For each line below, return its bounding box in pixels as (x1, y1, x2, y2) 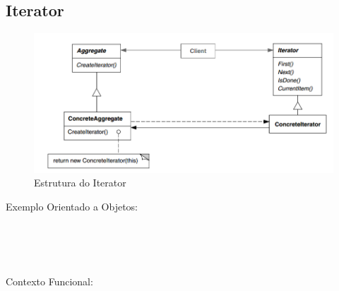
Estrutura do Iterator (34, 175, 126, 190)
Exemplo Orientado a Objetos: (6, 198, 138, 213)
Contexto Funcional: (6, 274, 93, 289)
